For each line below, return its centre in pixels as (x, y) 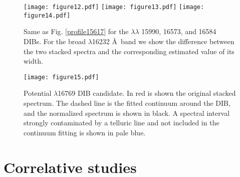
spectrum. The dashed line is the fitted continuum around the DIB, (127, 103)
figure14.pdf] (47, 15)
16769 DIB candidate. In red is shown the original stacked (147, 93)
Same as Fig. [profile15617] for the (76, 31)
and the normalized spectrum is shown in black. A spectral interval (127, 113)
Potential (38, 93)
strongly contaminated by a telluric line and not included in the (122, 123)
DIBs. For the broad (55, 41)
